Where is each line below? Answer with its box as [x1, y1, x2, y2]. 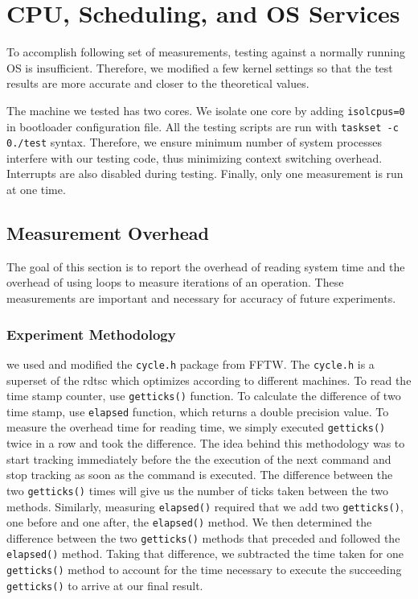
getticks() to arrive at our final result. [6, 576, 203, 593]
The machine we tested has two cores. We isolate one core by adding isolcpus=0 [6, 101, 405, 118]
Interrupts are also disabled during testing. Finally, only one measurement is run [6, 165, 404, 182]
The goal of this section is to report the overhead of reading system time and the [6, 258, 405, 275]
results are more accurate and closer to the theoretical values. [6, 75, 309, 92]
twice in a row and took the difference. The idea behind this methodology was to [6, 435, 405, 452]
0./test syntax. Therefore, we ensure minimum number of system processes [6, 134, 382, 151]
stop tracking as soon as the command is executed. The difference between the [6, 466, 393, 483]
